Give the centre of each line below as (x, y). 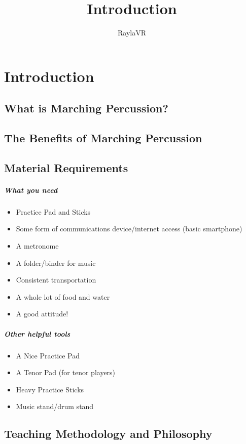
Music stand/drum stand (55, 406)
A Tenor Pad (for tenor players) (66, 372)
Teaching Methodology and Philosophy (108, 434)
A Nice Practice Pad (48, 355)
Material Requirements (66, 167)
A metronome (37, 246)
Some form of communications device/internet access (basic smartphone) (129, 229)
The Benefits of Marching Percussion (103, 138)
